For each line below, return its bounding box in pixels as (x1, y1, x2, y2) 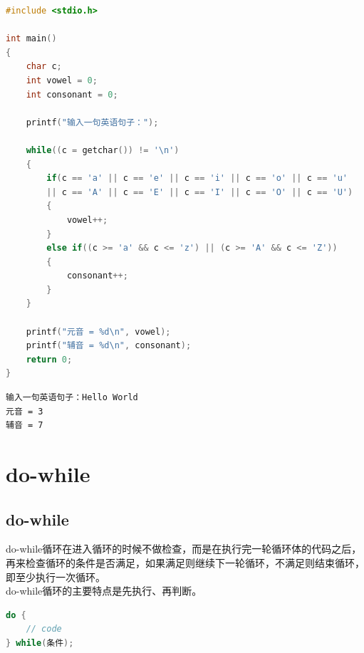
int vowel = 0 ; (26, 75, 98, 85)
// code (26, 624, 62, 634)
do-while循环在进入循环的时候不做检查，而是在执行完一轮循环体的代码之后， (6, 541, 362, 556)
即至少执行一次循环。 (6, 569, 105, 584)
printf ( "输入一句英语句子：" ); (26, 117, 159, 127)
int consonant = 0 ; (26, 89, 118, 100)
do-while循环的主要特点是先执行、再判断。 (6, 583, 202, 598)
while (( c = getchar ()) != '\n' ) (26, 145, 180, 155)
